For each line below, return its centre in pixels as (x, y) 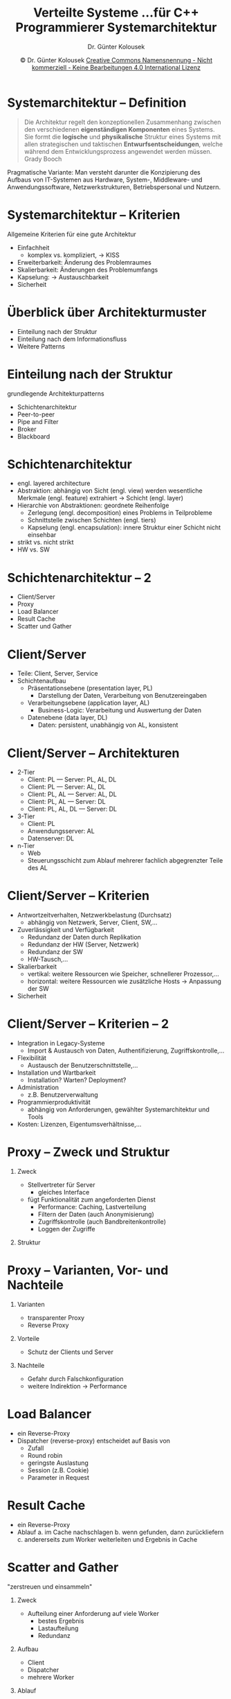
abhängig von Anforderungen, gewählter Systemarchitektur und (118, 1109)
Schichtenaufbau (41, 681)
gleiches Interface (64, 1192)
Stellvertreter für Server (61, 1185)
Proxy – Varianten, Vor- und (88, 1270)
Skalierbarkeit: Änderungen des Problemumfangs (87, 270)
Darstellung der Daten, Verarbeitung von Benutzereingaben (122, 696)
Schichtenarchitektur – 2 (80, 578)
